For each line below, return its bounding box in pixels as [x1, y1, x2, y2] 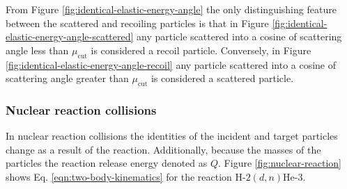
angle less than [6, 42, 69, 57]
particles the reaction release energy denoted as [6, 156, 208, 170]
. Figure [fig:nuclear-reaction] [218, 156, 341, 170]
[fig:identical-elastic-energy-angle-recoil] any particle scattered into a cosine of [6, 57, 337, 72]
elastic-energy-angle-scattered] [6, 29, 134, 44]
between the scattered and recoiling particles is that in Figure [6, 15, 269, 30]
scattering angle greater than [6, 71, 129, 85]
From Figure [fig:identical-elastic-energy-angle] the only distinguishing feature [6, 2, 337, 16]
